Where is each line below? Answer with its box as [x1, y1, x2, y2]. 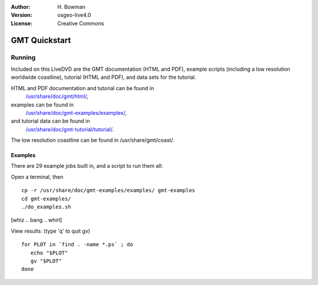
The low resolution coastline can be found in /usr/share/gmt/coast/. [11, 137, 175, 144]
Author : [11, 4, 31, 10]
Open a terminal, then [11, 173, 64, 180]
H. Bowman [57, 4, 85, 10]
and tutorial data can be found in [11, 118, 90, 125]
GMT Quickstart [11, 35, 71, 45]
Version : [11, 12, 32, 19]
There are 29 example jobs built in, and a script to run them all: [11, 163, 163, 170]
